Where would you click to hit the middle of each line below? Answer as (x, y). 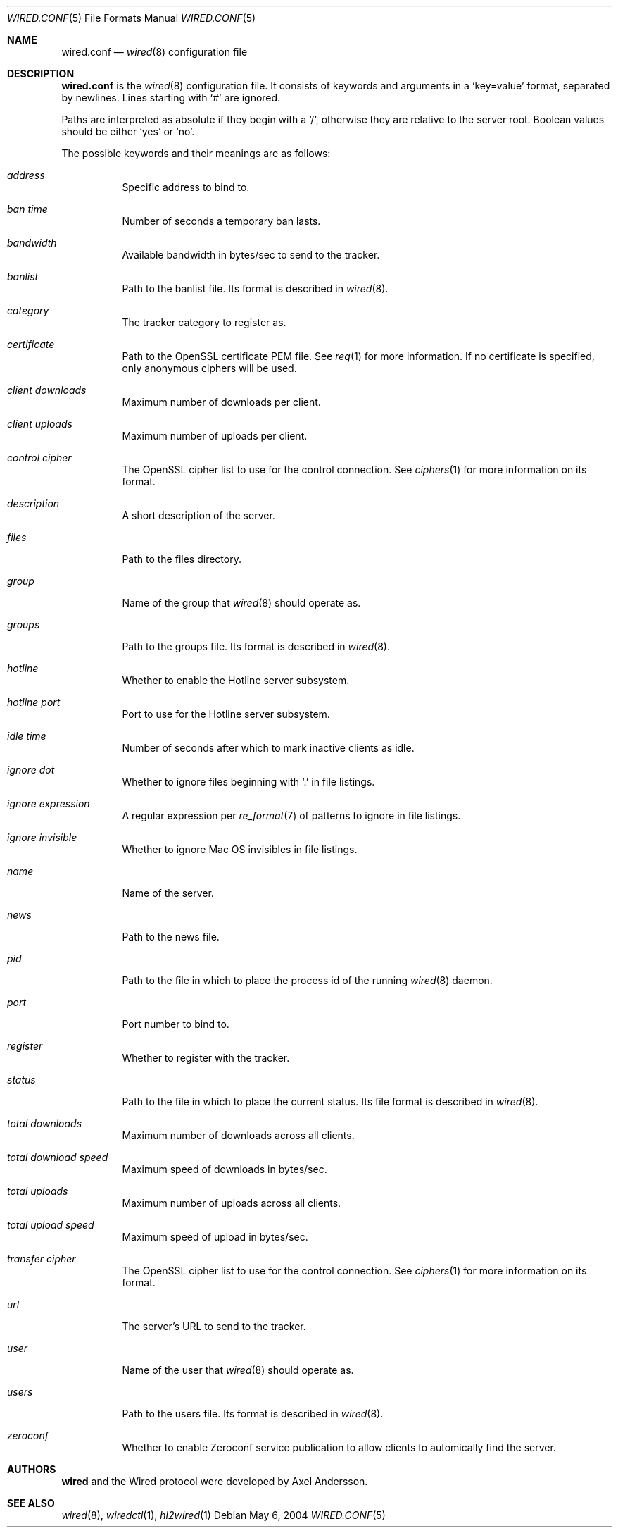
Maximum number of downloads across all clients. (238, 1135)
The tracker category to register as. (204, 322)
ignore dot (31, 770)
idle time (27, 736)
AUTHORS (32, 1469)
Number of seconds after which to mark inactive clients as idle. (268, 748)
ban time (27, 209)
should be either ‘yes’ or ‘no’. (128, 131)
